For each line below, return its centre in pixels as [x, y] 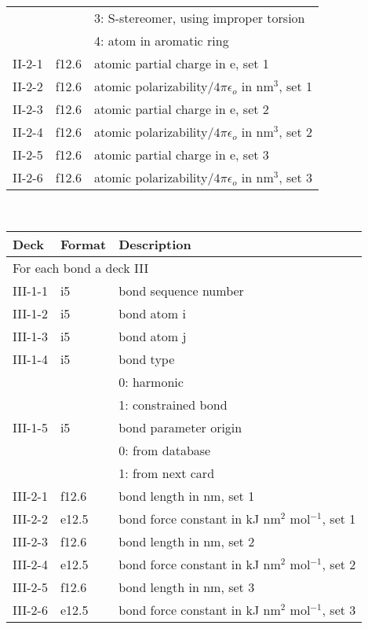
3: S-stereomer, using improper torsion [200, 18]
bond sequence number [181, 290]
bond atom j [153, 336]
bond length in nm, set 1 [187, 495]
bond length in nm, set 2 [187, 541]
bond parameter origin [180, 427]
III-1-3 [30, 336]
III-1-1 [30, 290]
